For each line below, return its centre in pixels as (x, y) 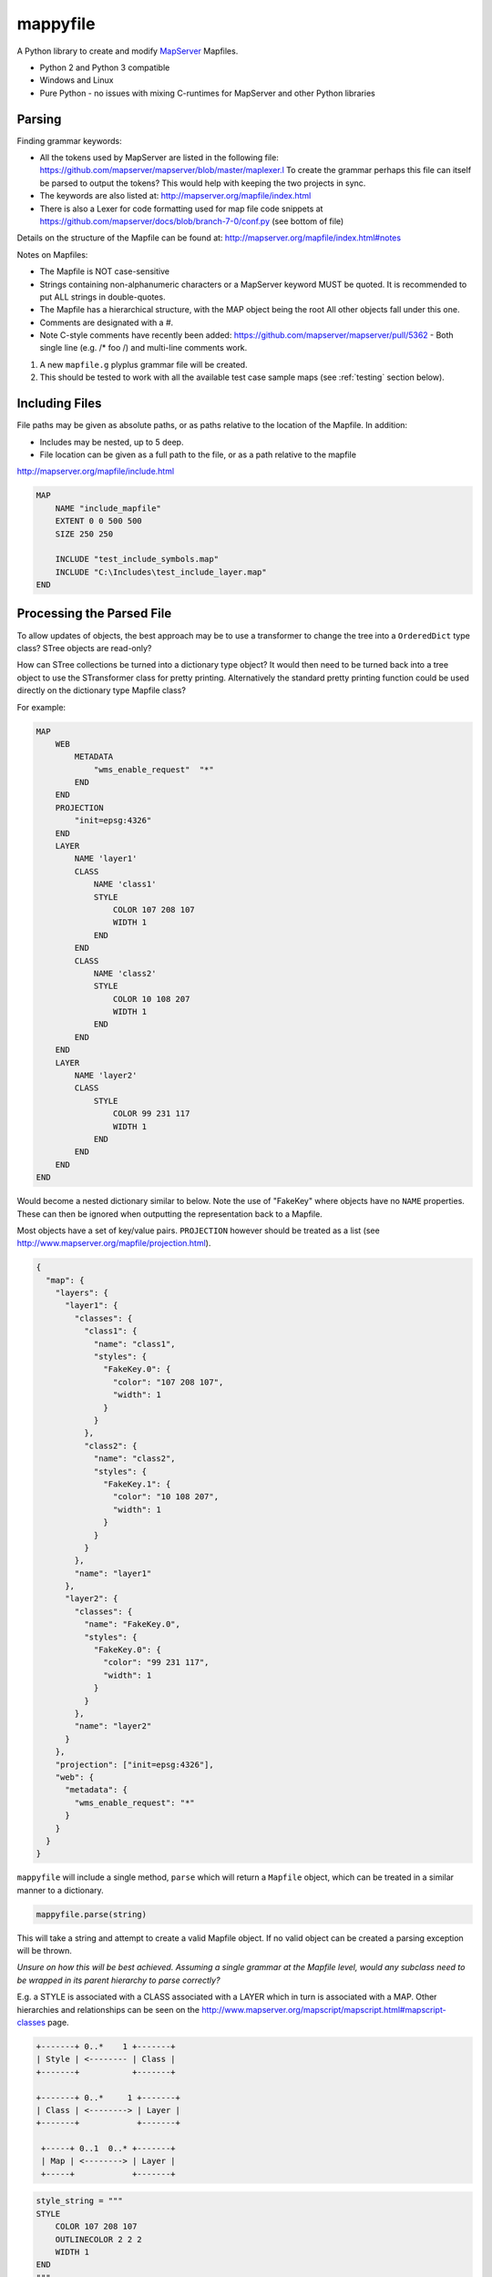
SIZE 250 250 (84, 534)
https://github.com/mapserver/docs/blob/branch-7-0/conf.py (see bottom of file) (192, 221)
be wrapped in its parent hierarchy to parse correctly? (118, 1980)
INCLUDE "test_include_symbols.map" (137, 559)
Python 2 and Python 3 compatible (105, 67)
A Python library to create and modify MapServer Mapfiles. (128, 51)
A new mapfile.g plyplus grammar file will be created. (143, 364)
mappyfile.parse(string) (92, 1914)
